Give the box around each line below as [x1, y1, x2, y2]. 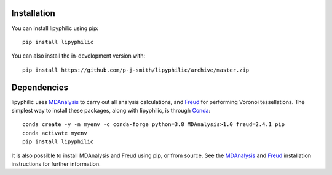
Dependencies [11, 82, 69, 92]
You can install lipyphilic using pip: [11, 24, 98, 32]
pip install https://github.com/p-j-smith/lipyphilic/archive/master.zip [22, 66, 250, 73]
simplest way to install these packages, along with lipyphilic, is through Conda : [11, 106, 211, 114]
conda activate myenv [22, 129, 87, 136]
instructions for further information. [11, 160, 101, 168]
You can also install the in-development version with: [11, 52, 146, 59]
